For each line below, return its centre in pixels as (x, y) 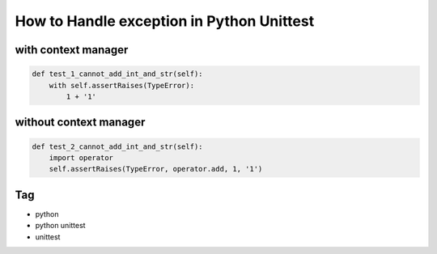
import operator (81, 157)
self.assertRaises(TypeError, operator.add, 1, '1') (156, 169)
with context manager (72, 50)
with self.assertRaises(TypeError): (121, 85)
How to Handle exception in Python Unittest (165, 21)
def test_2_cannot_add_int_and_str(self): (117, 146)
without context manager (80, 123)
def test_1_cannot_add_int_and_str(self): (117, 74)
